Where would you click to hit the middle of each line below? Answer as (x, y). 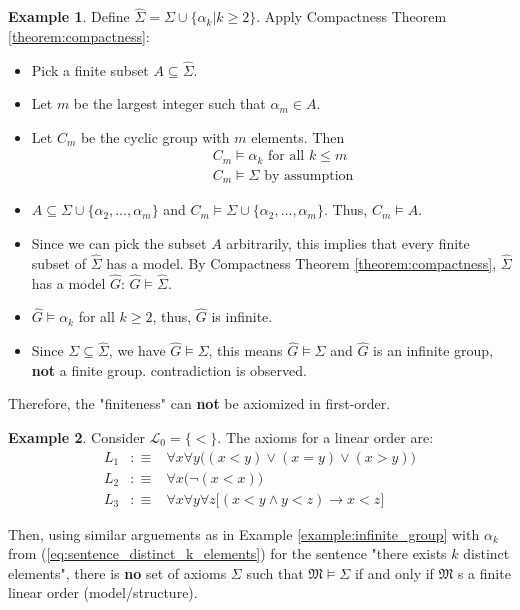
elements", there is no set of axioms (117, 572)
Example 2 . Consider (76, 437)
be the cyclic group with (155, 136)
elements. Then (298, 136)
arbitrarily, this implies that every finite (348, 242)
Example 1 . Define (69, 16)
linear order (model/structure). (103, 592)
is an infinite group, (433, 350)
